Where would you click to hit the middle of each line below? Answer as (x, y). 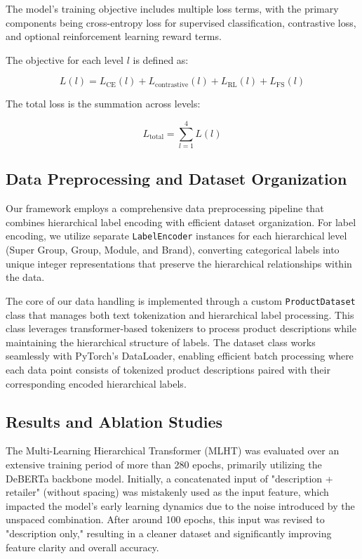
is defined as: (161, 59)
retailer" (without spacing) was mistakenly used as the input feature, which (167, 492)
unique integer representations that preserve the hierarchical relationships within (179, 263)
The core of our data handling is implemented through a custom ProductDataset (181, 300)
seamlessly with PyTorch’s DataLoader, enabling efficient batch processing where (180, 356)
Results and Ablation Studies (114, 421)
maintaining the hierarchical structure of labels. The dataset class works (161, 342)
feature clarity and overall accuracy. (82, 547)
